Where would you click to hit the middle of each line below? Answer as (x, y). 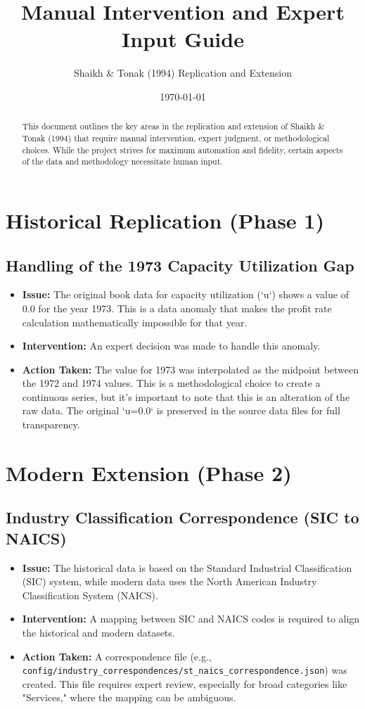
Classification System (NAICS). (90, 595)
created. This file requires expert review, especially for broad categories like (185, 683)
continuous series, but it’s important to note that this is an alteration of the (186, 396)
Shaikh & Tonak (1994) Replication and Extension (183, 73)
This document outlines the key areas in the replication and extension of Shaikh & (173, 126)
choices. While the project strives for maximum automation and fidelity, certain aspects (182, 149)
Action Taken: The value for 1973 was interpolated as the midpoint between (191, 369)
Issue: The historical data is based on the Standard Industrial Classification (187, 567)
